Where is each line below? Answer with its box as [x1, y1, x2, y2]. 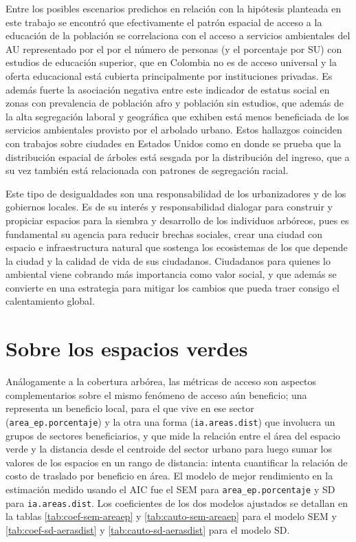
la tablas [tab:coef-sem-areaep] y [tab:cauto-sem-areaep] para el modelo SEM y [5, 509, 337, 523]
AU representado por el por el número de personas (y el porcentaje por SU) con [5, 41, 342, 56]
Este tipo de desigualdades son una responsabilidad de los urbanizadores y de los [5, 186, 346, 200]
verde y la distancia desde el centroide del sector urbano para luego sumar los [5, 442, 333, 456]
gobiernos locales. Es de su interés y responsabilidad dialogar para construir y [5, 199, 333, 214]
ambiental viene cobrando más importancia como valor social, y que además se [5, 267, 337, 281]
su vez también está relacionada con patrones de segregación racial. [5, 163, 289, 177]
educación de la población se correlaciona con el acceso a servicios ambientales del [5, 28, 351, 43]
